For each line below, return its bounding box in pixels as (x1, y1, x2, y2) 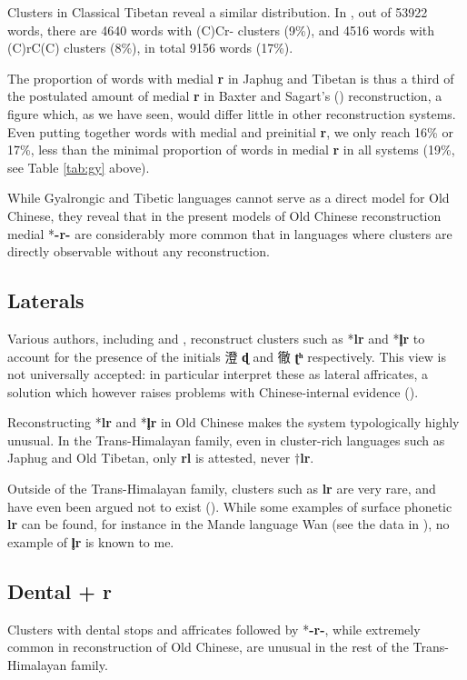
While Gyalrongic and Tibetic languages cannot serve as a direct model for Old (7, 188, 450, 207)
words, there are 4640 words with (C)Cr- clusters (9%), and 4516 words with (7, 20, 435, 39)
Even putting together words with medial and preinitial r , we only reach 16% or (7, 122, 453, 141)
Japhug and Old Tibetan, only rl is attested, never (7, 448, 291, 467)
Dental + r (7, 576, 112, 605)
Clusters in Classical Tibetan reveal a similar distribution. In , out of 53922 (7, 3, 428, 21)
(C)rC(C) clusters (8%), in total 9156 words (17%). (7, 38, 293, 57)
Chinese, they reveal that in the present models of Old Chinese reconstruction (7, 205, 442, 225)
